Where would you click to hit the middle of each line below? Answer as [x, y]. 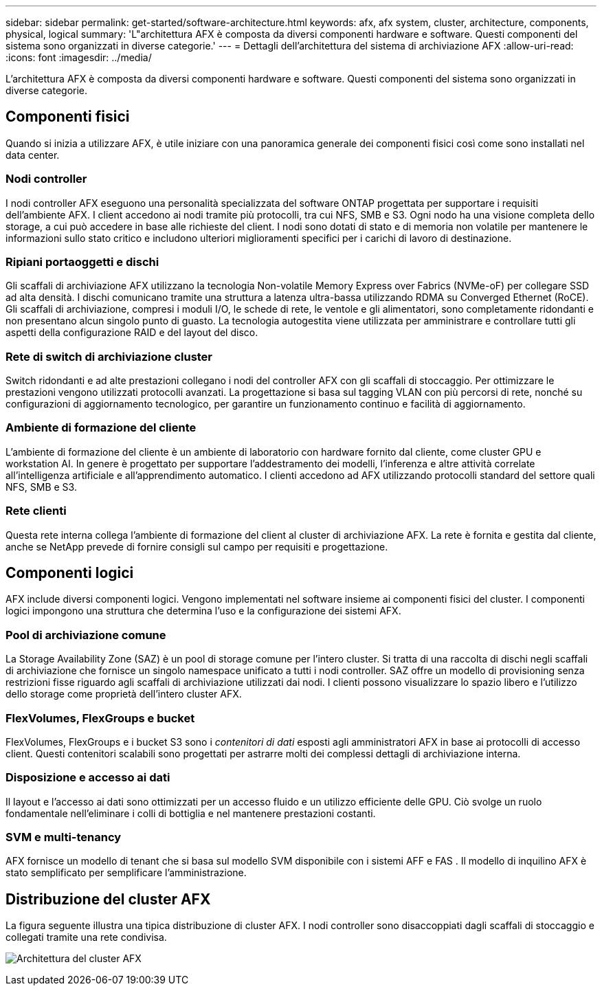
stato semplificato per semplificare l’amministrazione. [126, 873]
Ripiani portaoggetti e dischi [82, 261]
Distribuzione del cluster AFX [108, 899]
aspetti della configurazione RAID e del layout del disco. [132, 333]
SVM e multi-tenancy [64, 837]
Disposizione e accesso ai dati [88, 778]
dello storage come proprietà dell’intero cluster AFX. [124, 694]
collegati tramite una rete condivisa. [86, 937]
